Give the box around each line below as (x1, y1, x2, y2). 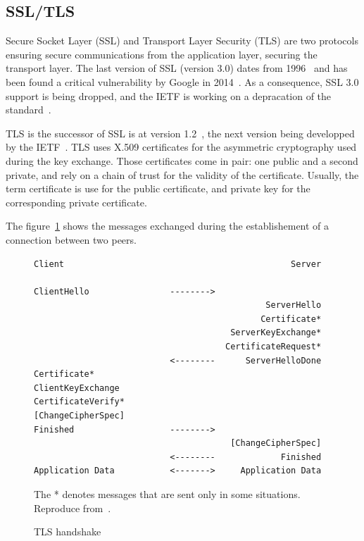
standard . (6, 102, 51, 117)
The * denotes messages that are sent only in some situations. (34, 487, 301, 502)
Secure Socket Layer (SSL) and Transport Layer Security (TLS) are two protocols (6, 33, 358, 48)
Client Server (34, 259, 322, 269)
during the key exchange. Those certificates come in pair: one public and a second (6, 153, 358, 168)
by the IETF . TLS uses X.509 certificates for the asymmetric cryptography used (6, 139, 357, 154)
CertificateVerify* (34, 397, 125, 407)
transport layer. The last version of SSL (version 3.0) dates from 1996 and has (6, 61, 348, 75)
